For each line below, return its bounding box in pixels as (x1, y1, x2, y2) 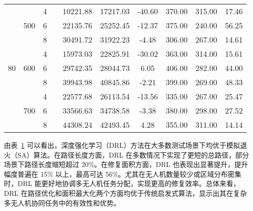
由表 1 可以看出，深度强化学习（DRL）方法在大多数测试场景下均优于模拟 (4, 140, 240, 150)
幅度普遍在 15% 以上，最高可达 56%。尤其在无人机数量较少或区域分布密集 (4, 168, 242, 179)
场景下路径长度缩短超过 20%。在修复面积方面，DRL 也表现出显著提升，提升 (4, 159, 248, 169)
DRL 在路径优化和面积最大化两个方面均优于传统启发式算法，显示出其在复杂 (4, 188, 247, 198)
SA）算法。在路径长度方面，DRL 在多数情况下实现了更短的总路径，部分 (17, 149, 249, 160)
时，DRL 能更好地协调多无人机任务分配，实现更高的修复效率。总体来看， (4, 178, 240, 188)
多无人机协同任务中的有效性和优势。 (4, 197, 120, 208)
